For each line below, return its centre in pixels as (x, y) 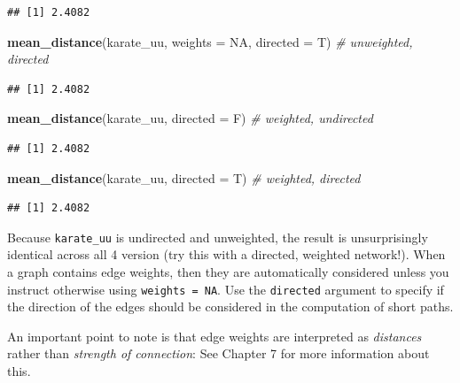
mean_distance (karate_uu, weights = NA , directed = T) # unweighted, (210, 41)
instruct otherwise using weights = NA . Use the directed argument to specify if (226, 289)
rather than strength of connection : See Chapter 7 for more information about (218, 353)
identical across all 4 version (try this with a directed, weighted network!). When (226, 254)
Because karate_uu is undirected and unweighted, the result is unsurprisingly (218, 237)
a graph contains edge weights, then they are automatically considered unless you (228, 272)
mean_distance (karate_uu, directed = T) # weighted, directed (184, 177)
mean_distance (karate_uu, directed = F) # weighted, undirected (190, 118)
